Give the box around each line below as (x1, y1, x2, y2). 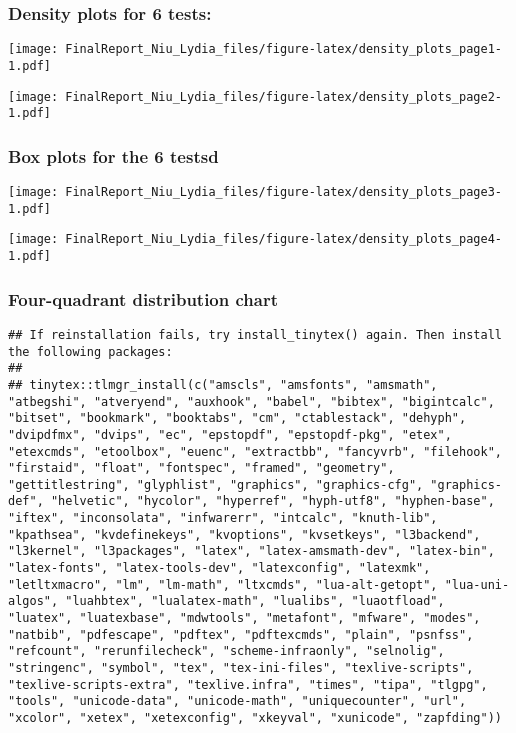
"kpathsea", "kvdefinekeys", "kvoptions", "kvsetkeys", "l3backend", (8, 527, 481, 542)
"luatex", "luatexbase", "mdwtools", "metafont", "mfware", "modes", (8, 611, 481, 626)
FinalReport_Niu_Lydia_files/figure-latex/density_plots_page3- (65, 185, 502, 200)
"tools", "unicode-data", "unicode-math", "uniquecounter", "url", (8, 694, 467, 709)
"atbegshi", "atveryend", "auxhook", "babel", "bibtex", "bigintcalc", (8, 394, 495, 409)
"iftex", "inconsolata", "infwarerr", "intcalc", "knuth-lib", (8, 511, 438, 526)
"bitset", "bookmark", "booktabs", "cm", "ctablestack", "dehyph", (8, 411, 467, 426)
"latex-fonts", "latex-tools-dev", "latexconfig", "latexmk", (8, 561, 431, 576)
